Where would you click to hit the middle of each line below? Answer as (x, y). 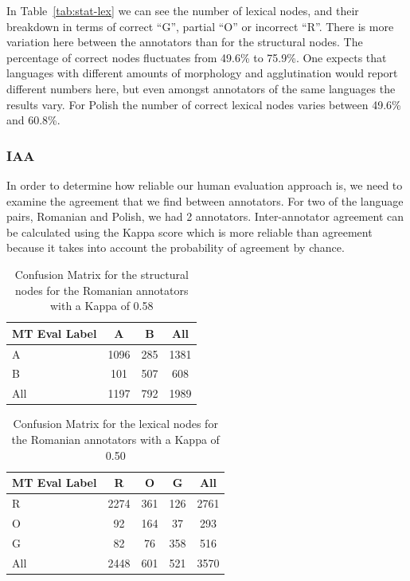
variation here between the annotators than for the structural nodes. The (185, 42)
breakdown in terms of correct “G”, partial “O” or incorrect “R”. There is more (200, 26)
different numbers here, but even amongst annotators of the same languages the (201, 88)
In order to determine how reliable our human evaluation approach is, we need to (205, 185)
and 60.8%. (33, 120)
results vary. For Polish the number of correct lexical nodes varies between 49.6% (204, 104)
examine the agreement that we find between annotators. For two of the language (205, 200)
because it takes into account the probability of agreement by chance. (176, 247)
